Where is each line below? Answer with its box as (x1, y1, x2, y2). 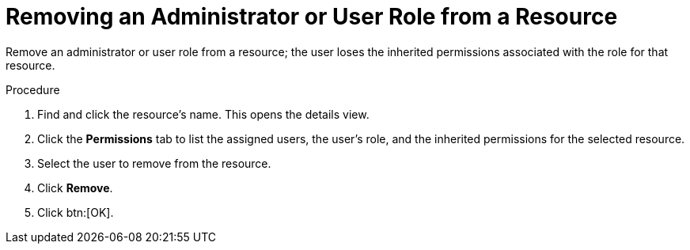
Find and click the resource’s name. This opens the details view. (37, 107, 370, 121)
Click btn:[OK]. (37, 205, 114, 219)
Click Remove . (37, 180, 113, 195)
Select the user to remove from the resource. (37, 156, 271, 170)
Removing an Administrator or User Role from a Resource (6, 3, 618, 30)
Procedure (6, 82, 60, 97)
